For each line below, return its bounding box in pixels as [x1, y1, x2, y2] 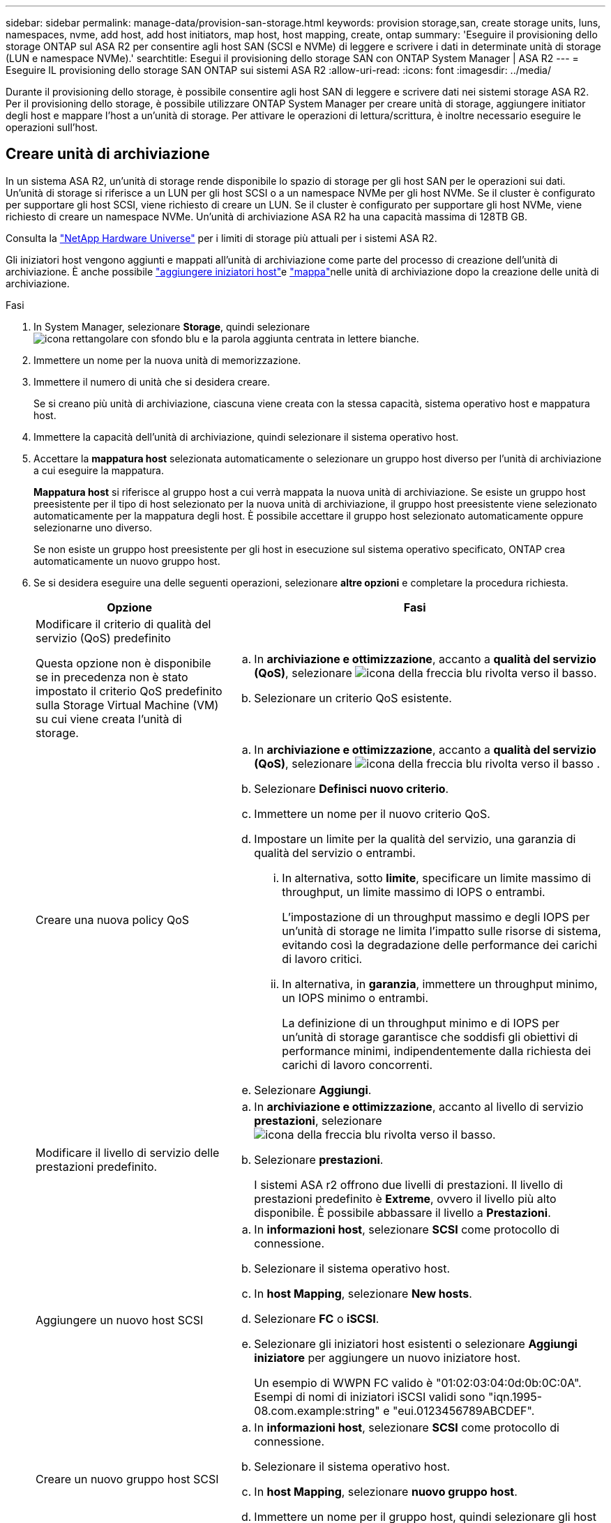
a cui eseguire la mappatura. [33, 464, 164, 476]
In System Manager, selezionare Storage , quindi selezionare [33, 320, 310, 333]
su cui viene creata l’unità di [36, 711, 182, 726]
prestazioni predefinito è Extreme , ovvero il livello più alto [254, 1191, 557, 1206]
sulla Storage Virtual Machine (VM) [36, 697, 219, 712]
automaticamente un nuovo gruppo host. [33, 554, 220, 567]
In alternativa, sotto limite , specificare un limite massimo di [282, 870, 591, 885]
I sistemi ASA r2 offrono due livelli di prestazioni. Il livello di [254, 1177, 563, 1192]
